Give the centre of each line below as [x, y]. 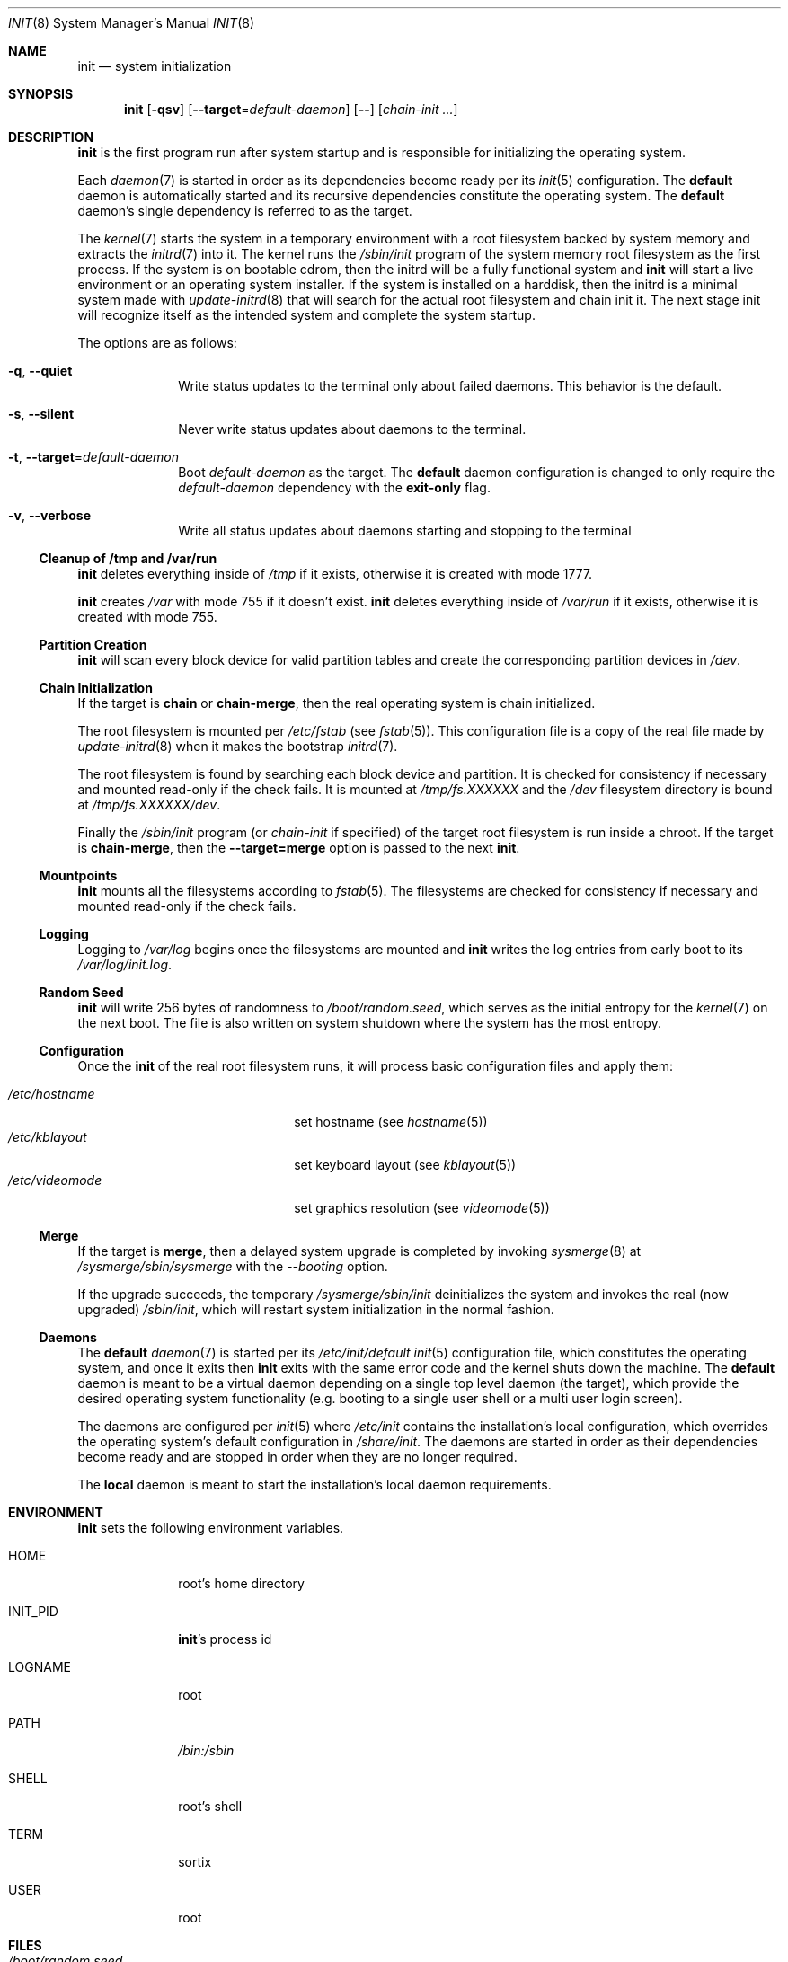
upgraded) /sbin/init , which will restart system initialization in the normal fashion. [316, 1309]
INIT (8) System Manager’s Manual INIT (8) [132, 23]
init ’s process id [225, 1639]
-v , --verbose [50, 515]
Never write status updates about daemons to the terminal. [352, 429]
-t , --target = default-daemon [93, 457]
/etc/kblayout [48, 1137]
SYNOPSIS [41, 94]
